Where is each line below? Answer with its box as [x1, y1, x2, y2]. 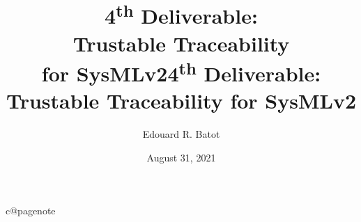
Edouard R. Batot [142, 127, 220, 141]
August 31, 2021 [146, 150, 216, 164]
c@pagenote [6, 203, 56, 217]
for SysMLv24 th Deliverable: [41, 56, 321, 88]
